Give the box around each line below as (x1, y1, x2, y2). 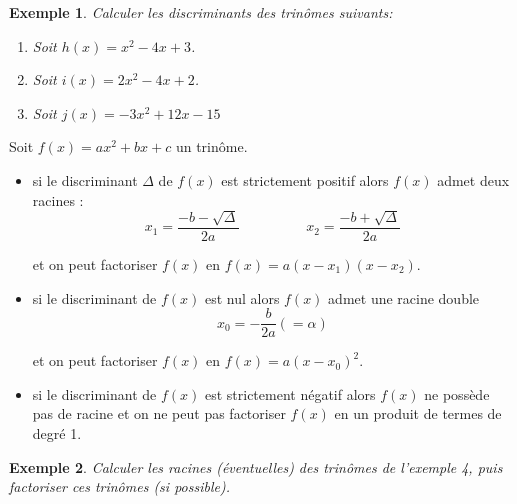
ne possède (424, 383, 490, 404)
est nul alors (204, 287, 280, 308)
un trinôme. (175, 136, 248, 157)
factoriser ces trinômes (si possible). (9, 476, 230, 497)
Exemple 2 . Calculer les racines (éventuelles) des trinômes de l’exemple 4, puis (9, 456, 503, 477)
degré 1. (32, 423, 82, 444)
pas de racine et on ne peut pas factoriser (32, 403, 286, 424)
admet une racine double (328, 287, 480, 308)
